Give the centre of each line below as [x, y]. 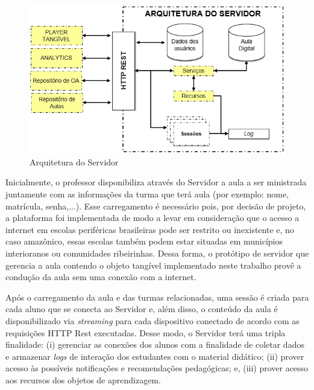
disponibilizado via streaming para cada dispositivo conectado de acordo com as [152, 321]
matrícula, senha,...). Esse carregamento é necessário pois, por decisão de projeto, [156, 206]
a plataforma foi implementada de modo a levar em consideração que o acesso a [152, 218]
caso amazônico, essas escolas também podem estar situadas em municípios [144, 241]
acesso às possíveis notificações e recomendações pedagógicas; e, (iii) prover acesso [157, 368]
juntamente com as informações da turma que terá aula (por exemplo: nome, [147, 194]
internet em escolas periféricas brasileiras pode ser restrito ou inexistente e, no [150, 229]
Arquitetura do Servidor [74, 161]
